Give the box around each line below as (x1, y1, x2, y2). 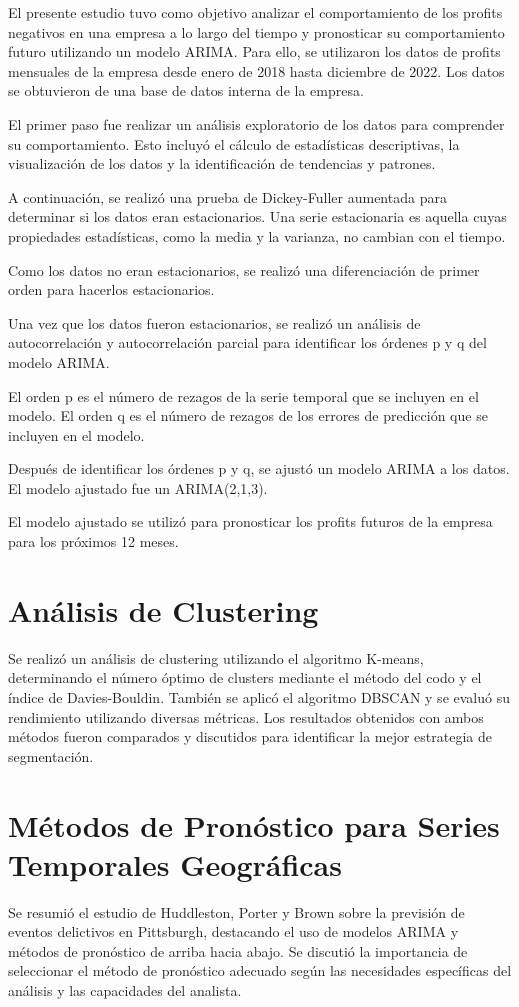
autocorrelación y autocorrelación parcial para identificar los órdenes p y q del (8, 332, 487, 353)
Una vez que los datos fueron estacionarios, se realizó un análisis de (8, 312, 421, 333)
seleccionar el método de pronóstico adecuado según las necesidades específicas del (8, 960, 512, 981)
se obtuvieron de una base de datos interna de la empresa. (8, 80, 364, 101)
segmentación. (8, 745, 94, 766)
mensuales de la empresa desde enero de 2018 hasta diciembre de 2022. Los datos (8, 60, 505, 81)
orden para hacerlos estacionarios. (8, 279, 215, 300)
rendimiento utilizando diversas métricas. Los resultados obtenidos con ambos (8, 706, 484, 727)
